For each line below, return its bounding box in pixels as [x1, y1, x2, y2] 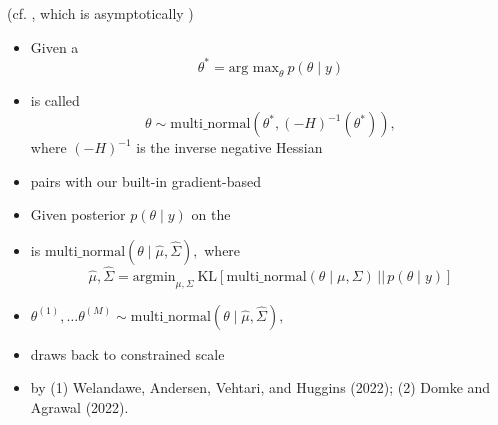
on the [191, 204, 231, 225]
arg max [228, 60, 279, 75]
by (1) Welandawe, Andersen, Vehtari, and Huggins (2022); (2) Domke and [30, 377, 491, 398]
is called [30, 90, 80, 111]
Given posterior [30, 204, 126, 225]
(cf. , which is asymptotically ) [7, 3, 194, 23]
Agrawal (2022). [30, 397, 129, 418]
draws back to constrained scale [30, 343, 225, 364]
